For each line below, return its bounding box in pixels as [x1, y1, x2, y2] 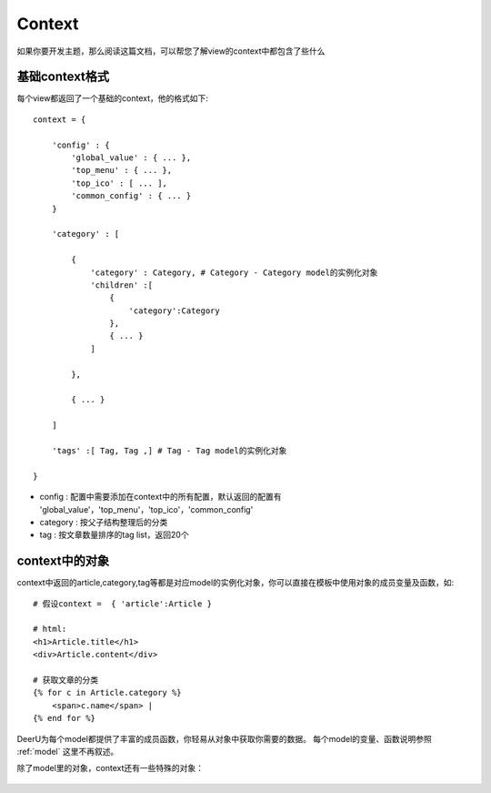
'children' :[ [90, 280, 154, 290]
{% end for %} [33, 713, 95, 724]
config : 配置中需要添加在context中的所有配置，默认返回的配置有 [39, 492, 282, 503]
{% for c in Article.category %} [33, 687, 182, 698]
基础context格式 [16, 69, 110, 85]
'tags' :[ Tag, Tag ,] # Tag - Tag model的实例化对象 [51, 446, 287, 455]
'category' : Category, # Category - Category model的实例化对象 [90, 267, 378, 278]
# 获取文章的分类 [33, 675, 99, 685]
